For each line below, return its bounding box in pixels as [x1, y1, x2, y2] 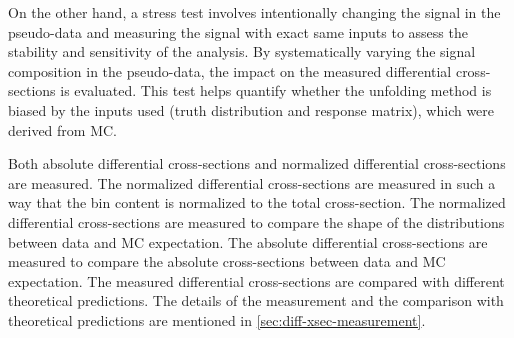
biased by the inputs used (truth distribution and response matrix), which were [8, 99, 495, 120]
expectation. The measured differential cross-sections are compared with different [8, 270, 505, 291]
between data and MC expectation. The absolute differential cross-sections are [8, 231, 488, 252]
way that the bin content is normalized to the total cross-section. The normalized [8, 192, 506, 213]
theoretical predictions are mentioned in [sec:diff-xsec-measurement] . [8, 309, 426, 330]
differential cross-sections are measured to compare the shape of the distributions [8, 211, 505, 232]
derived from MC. [8, 119, 117, 140]
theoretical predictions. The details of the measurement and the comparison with [8, 290, 504, 311]
